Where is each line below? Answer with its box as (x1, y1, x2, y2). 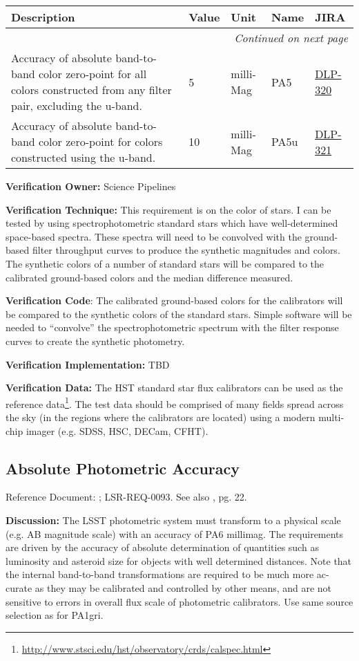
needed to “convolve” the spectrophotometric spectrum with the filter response (6, 320, 339, 335)
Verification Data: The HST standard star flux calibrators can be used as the (6, 380, 343, 395)
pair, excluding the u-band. (11, 97, 142, 113)
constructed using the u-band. (11, 149, 156, 165)
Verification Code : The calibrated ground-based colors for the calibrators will (6, 293, 343, 308)
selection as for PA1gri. (6, 608, 104, 622)
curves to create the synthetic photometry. (6, 333, 185, 348)
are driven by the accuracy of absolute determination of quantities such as (6, 540, 319, 555)
